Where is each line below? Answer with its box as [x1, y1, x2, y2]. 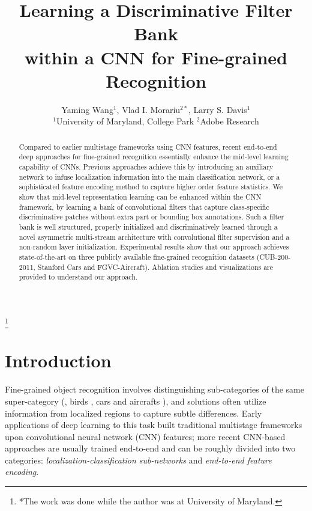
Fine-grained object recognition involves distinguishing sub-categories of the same [5, 383, 304, 396]
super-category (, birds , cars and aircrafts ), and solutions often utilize [5, 394, 266, 407]
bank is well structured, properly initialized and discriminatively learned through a [19, 221, 278, 231]
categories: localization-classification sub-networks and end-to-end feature [5, 453, 272, 466]
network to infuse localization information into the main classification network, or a [19, 171, 280, 182]
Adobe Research [200, 115, 259, 127]
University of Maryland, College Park [56, 115, 194, 127]
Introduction [5, 348, 112, 373]
